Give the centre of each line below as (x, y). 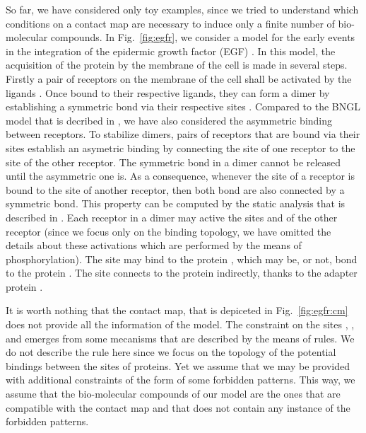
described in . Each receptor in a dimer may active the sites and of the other (172, 217)
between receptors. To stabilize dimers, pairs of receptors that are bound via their (183, 134)
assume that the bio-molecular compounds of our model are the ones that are (173, 394)
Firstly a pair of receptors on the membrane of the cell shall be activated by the (179, 78)
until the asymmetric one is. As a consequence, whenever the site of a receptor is (181, 176)
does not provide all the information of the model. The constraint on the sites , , (180, 324)
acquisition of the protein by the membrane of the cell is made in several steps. (177, 65)
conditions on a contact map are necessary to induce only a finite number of (170, 23)
